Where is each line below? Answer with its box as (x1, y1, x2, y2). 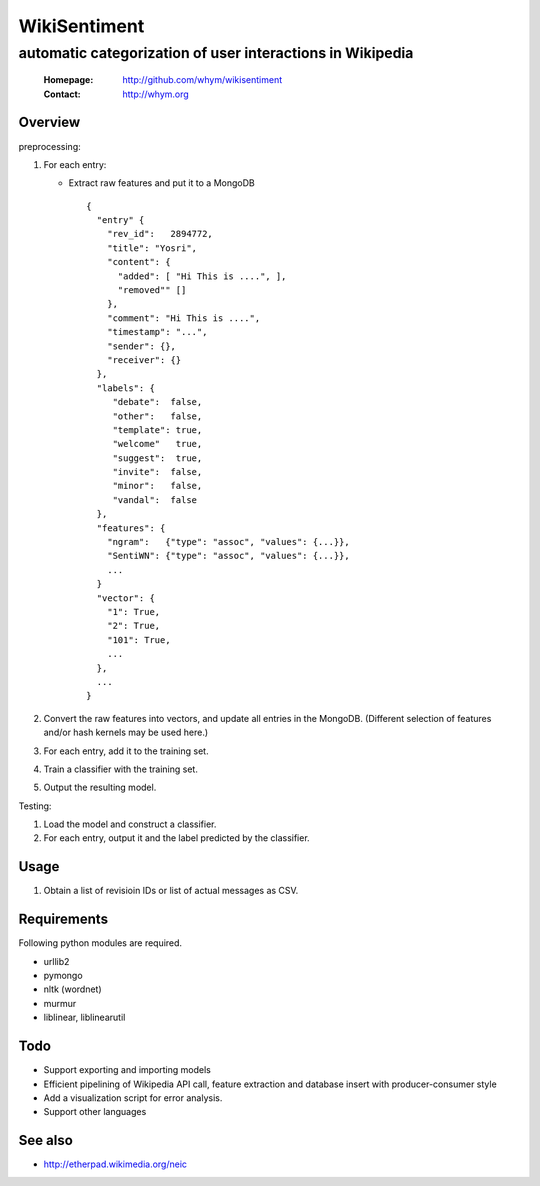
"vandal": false (112, 494, 198, 505)
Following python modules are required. (18, 937, 183, 949)
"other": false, (112, 410, 203, 422)
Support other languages (43, 1106, 147, 1118)
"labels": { (96, 382, 155, 394)
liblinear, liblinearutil (43, 1011, 126, 1024)
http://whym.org (122, 88, 189, 100)
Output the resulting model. (43, 781, 157, 794)
